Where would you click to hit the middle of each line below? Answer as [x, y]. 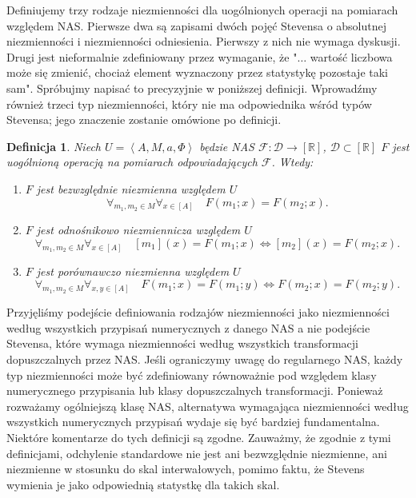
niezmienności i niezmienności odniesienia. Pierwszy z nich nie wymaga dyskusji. [204, 41]
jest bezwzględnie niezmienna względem [131, 188]
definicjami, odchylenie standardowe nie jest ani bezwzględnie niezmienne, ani [197, 453]
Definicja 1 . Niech [54, 146]
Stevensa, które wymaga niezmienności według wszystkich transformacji [182, 343]
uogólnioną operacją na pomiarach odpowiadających [132, 162]
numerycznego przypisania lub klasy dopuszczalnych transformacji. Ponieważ [195, 390]
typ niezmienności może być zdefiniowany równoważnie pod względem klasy [192, 374]
